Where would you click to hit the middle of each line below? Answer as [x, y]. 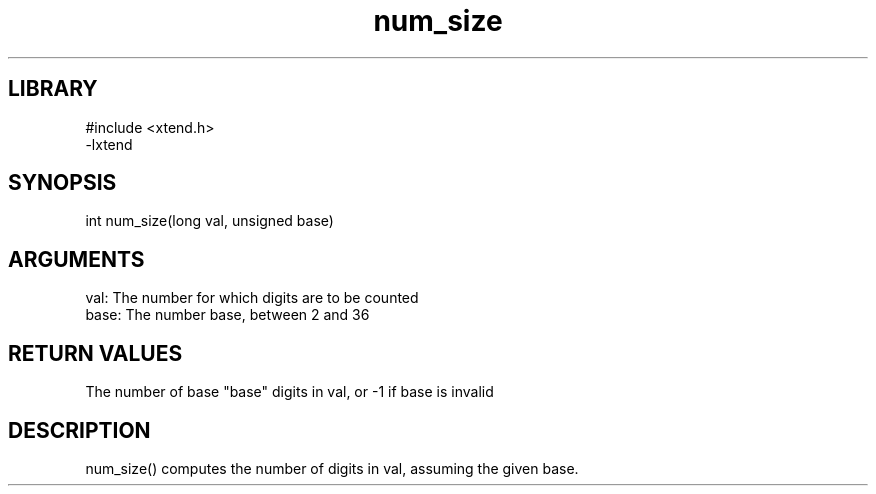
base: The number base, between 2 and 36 [227, 315]
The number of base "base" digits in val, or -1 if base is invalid [289, 392]
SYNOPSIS [62, 183]
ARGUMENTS [76, 259]
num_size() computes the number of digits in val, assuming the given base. [332, 468]
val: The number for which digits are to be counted [252, 298]
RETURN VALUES [95, 353]
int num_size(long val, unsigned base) [209, 221]
